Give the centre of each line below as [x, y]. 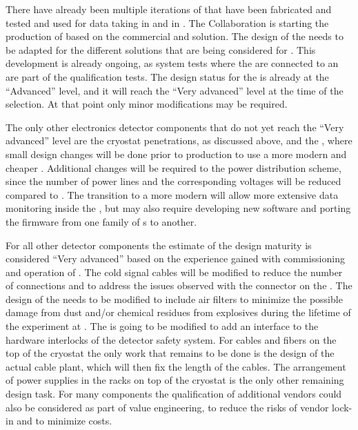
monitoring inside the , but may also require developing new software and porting [178, 208]
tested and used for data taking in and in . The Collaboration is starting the [167, 22]
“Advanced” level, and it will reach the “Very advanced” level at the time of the [175, 90]
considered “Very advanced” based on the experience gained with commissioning [175, 258]
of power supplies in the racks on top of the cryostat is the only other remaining [175, 380]
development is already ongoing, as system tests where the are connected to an [172, 63]
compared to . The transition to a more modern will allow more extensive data [172, 194]
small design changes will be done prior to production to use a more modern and [176, 154]
